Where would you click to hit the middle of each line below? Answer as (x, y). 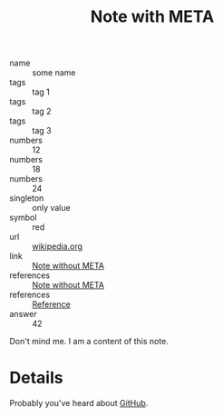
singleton (27, 198)
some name (54, 73)
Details (36, 378)
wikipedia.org (58, 246)
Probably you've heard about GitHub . (79, 403)
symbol (23, 218)
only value (51, 208)
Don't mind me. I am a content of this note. (89, 342)
